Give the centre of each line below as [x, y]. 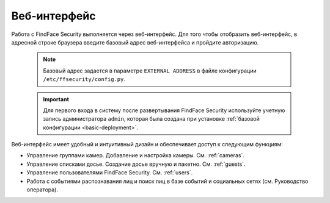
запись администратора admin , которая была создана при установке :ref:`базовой [151, 119]
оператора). [42, 190]
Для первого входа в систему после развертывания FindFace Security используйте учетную [164, 110]
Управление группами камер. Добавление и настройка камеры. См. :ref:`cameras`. [135, 155]
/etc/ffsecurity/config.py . [84, 79]
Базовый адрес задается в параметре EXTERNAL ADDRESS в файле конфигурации [150, 71]
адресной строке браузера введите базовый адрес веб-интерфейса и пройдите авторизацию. [135, 42]
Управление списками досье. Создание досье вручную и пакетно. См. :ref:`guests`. [136, 164]
